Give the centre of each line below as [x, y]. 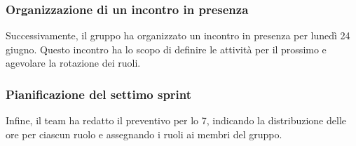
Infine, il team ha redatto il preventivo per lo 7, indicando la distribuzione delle [176, 120]
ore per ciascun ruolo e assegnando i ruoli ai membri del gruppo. [144, 134]
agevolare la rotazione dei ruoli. [73, 63]
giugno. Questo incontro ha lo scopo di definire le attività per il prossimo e [166, 49]
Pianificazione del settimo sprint [99, 94]
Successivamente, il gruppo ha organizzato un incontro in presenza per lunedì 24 [178, 35]
